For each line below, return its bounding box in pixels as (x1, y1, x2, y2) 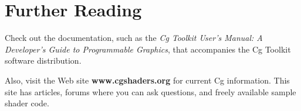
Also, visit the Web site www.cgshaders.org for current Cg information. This (5, 74, 290, 86)
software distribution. (5, 54, 82, 67)
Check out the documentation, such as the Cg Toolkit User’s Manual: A (5, 32, 263, 44)
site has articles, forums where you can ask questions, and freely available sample (5, 85, 296, 98)
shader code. (5, 97, 49, 109)
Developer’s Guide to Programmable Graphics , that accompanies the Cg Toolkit (5, 43, 291, 55)
